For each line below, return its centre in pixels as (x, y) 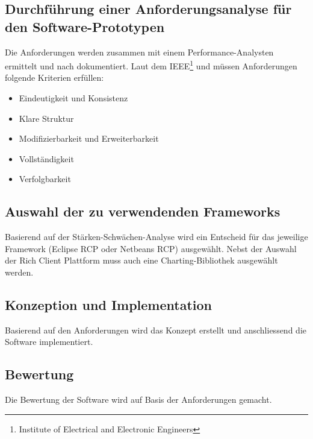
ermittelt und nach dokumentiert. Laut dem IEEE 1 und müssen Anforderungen (151, 65)
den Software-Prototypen (85, 26)
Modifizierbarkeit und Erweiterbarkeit (89, 138)
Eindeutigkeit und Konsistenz (73, 98)
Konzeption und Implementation (108, 304)
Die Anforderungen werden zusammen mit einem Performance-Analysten (139, 52)
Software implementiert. (49, 342)
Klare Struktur (46, 118)
